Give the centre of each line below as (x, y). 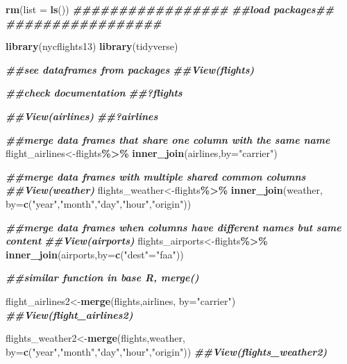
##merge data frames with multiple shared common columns (156, 176)
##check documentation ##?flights (94, 93)
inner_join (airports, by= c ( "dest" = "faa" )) (95, 254)
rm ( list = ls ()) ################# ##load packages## (170, 9)
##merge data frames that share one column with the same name (168, 139)
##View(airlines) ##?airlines (82, 116)
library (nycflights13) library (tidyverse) (92, 46)
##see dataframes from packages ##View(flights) (130, 69)
